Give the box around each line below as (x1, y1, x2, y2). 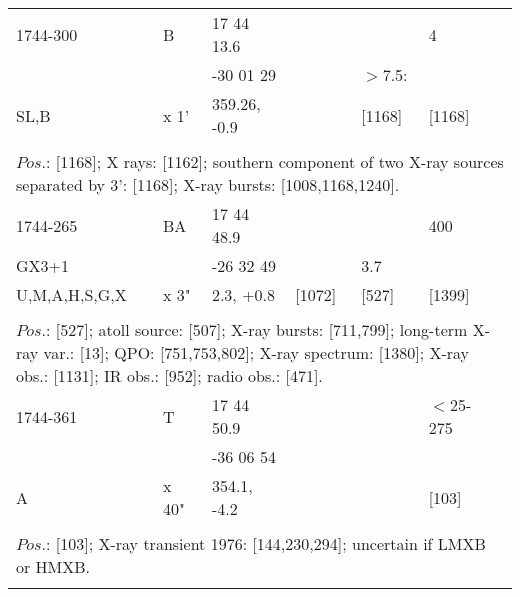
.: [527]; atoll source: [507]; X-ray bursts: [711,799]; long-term (41, 318, 468, 341)
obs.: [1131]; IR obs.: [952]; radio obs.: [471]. (16, 364, 323, 387)
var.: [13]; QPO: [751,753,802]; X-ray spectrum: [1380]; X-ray (43, 341, 470, 364)
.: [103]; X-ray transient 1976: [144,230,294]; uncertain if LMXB (41, 532, 486, 555)
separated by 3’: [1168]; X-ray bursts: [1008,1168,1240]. (16, 173, 400, 196)
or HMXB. (16, 555, 91, 578)
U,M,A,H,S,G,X (16, 283, 127, 306)
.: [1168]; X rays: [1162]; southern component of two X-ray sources (41, 150, 504, 173)
